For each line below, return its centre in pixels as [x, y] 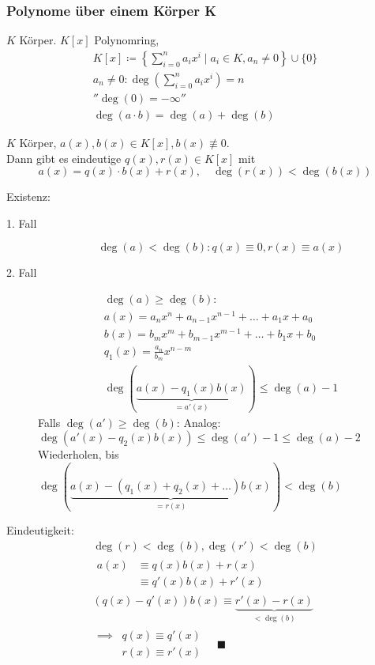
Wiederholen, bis [79, 454]
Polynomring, [127, 40]
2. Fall [22, 272]
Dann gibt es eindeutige [64, 158]
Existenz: [28, 196]
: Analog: [199, 422]
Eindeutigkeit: [40, 529]
